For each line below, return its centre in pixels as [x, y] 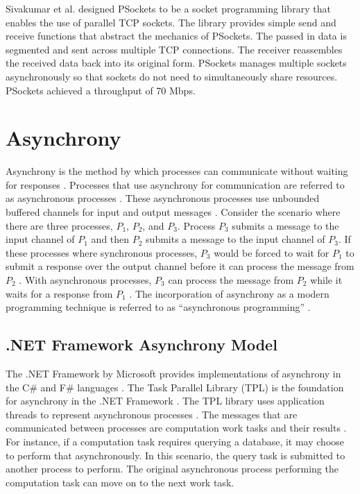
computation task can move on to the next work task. [120, 482]
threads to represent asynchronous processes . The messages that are [152, 414]
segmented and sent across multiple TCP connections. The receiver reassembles [174, 49]
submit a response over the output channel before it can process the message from [180, 266]
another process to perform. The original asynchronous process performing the [172, 469]
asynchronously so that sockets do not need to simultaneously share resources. [172, 76]
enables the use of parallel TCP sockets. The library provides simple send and [171, 22]
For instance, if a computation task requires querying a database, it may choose [175, 441]
